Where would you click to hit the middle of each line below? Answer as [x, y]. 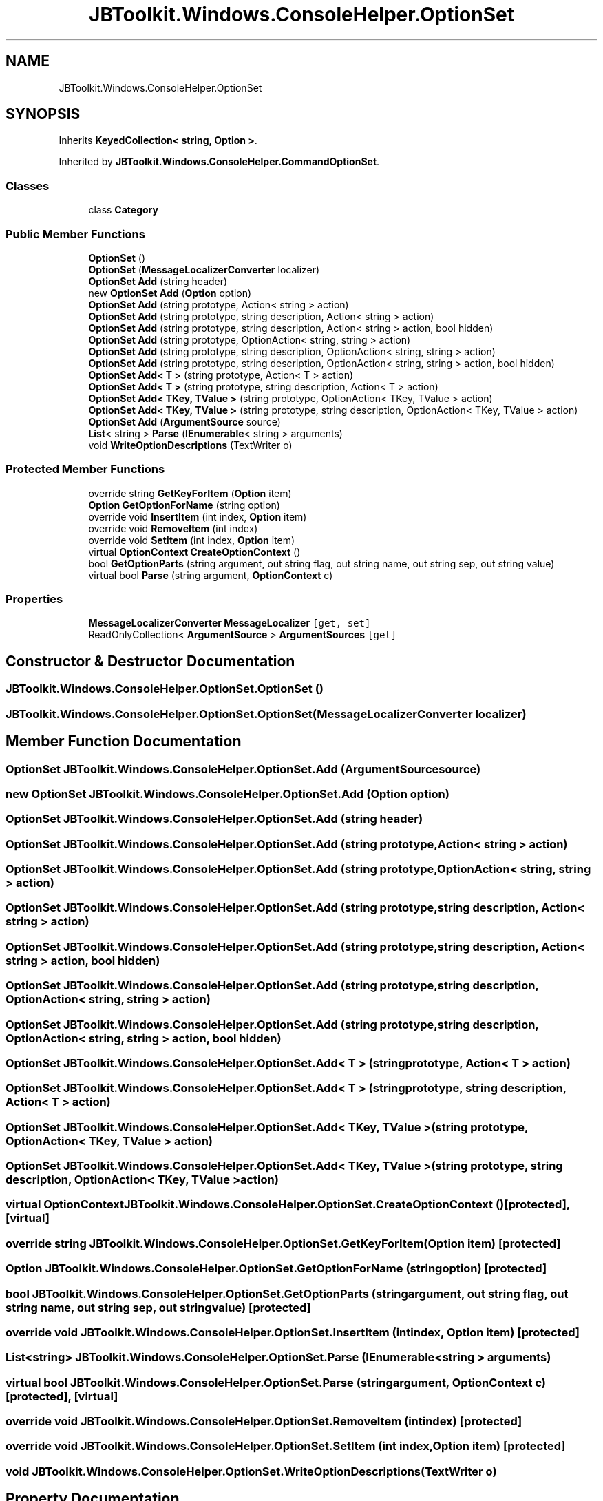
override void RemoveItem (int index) [173, 528]
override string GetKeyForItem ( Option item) [190, 493]
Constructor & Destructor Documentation [150, 661]
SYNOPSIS [43, 114]
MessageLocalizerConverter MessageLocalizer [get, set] [230, 623]
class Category [123, 210]
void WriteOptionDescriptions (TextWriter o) [190, 445]
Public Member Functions [75, 234]
